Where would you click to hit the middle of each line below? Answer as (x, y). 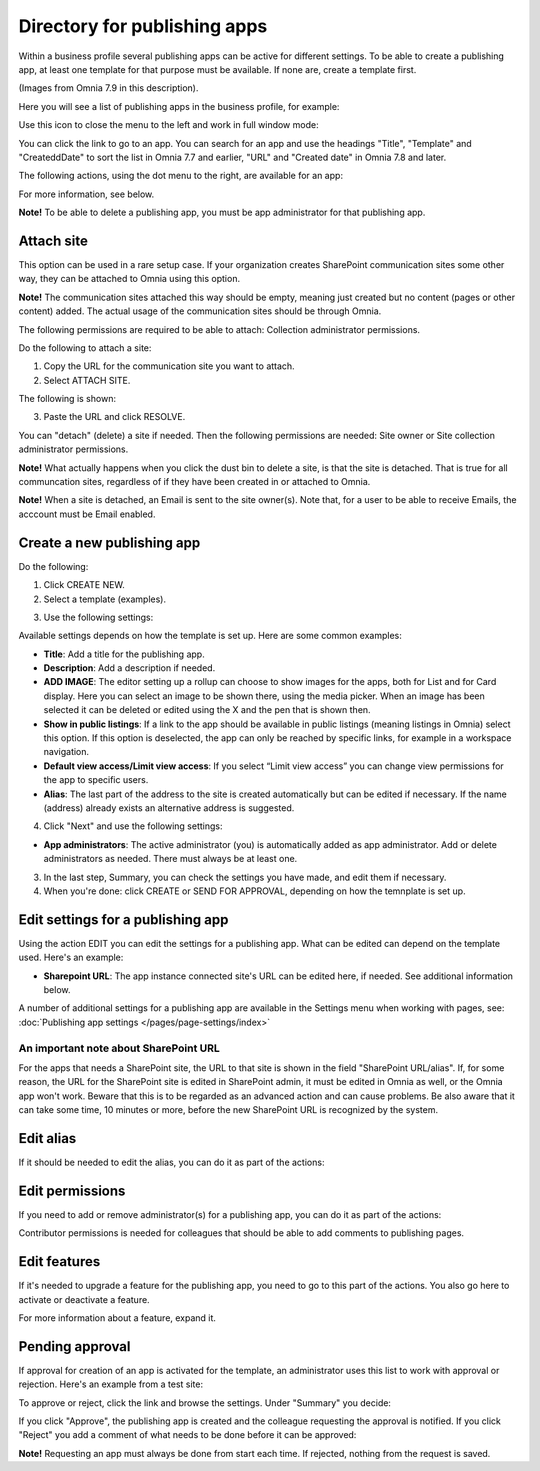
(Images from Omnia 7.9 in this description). (108, 88)
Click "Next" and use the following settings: (133, 826)
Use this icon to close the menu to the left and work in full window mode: (168, 125)
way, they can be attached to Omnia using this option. (129, 279)
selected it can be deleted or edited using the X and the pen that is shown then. (207, 710)
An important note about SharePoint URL (119, 1048)
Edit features (59, 1261)
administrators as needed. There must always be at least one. (170, 859)
